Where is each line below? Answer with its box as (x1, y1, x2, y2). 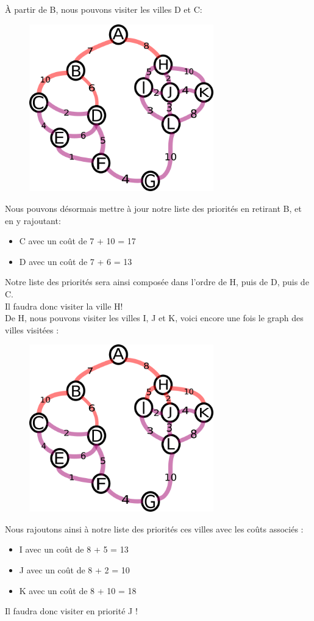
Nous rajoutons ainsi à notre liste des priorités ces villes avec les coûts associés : (5, 522, 304, 535)
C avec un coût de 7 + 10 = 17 (19, 234, 136, 247)
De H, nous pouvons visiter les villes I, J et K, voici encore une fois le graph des (5, 311, 304, 324)
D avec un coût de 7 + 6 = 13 (19, 255, 132, 267)
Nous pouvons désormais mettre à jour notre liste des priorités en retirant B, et (5, 202, 302, 214)
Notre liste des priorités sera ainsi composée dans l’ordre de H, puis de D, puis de (5, 275, 309, 288)
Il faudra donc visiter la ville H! (5, 299, 123, 312)
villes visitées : (5, 323, 59, 336)
